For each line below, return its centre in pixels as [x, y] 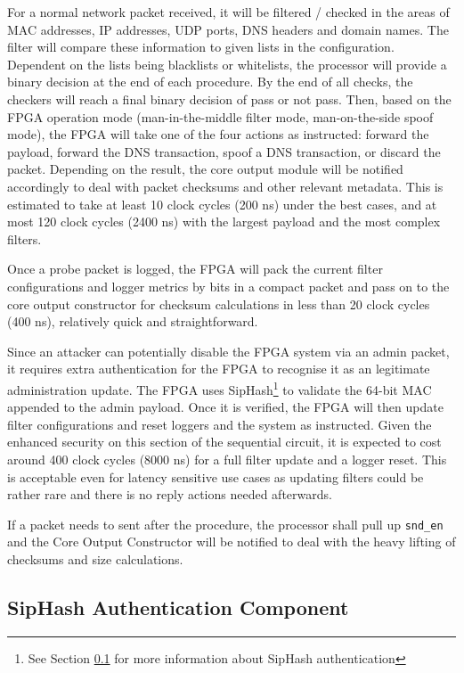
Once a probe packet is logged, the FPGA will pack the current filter [195, 269]
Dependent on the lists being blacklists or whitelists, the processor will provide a [227, 64]
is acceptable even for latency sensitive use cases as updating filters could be [216, 476]
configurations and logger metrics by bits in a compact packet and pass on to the [228, 286]
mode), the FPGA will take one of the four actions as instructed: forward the [218, 134]
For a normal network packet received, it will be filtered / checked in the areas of [228, 12]
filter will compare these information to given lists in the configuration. [201, 47]
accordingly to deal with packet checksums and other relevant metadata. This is [225, 186]
